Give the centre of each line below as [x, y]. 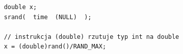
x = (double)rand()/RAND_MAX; [55, 47]
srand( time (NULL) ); [48, 17]
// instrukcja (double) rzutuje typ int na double [91, 37]
